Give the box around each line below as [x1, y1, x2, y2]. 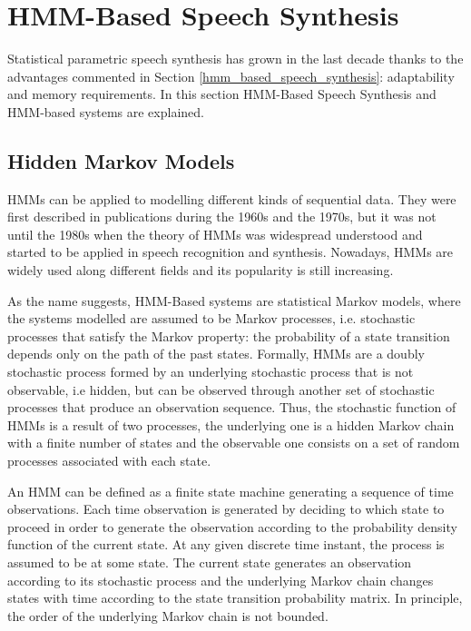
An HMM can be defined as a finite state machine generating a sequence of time [7, 481, 454, 500]
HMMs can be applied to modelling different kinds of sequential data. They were [7, 189, 456, 208]
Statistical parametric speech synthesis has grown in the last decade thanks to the [7, 49, 464, 68]
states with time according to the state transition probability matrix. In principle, [7, 588, 463, 607]
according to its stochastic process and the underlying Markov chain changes [7, 570, 434, 589]
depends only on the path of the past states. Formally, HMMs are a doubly [7, 344, 425, 363]
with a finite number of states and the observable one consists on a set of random [7, 433, 460, 452]
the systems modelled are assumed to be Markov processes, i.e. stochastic [7, 309, 416, 328]
